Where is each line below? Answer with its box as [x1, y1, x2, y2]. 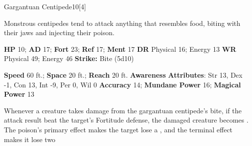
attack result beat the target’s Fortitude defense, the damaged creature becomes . [4, 115, 249, 125]
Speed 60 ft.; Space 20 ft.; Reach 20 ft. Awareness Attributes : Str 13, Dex [4, 69, 243, 80]
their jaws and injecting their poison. [4, 27, 115, 38]
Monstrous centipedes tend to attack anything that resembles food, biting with [4, 18, 241, 28]
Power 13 [4, 89, 35, 99]
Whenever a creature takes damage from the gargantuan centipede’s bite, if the [4, 105, 242, 115]
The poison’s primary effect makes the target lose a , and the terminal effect [4, 124, 233, 134]
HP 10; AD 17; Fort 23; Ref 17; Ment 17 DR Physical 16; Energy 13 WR [4, 43, 236, 54]
